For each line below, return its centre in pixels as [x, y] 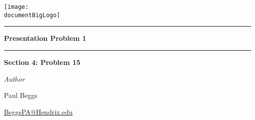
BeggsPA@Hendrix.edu [38, 111]
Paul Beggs [21, 95]
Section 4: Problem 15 [42, 62]
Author [14, 78]
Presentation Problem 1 [45, 38]
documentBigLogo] [32, 15]
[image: [16, 7]
